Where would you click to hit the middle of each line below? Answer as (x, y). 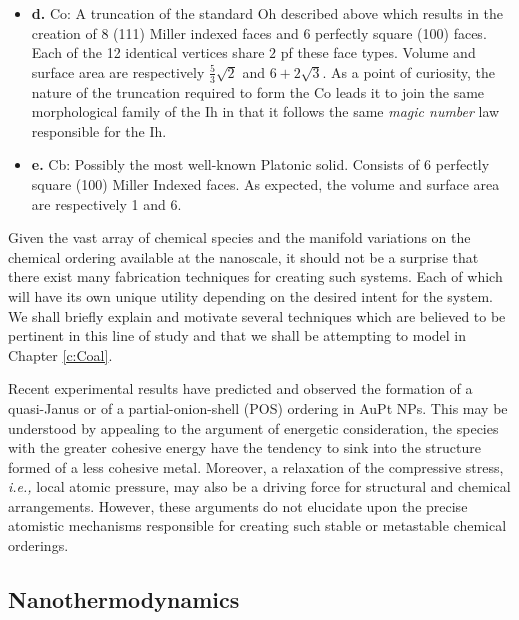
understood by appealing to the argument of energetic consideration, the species (253, 427)
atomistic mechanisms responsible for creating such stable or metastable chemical (257, 525)
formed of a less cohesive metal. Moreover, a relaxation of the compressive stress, (256, 466)
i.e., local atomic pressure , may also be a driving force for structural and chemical (259, 486)
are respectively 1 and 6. (106, 203)
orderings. (38, 545)
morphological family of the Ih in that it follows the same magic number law (265, 111)
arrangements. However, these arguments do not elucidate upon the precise (238, 505)
